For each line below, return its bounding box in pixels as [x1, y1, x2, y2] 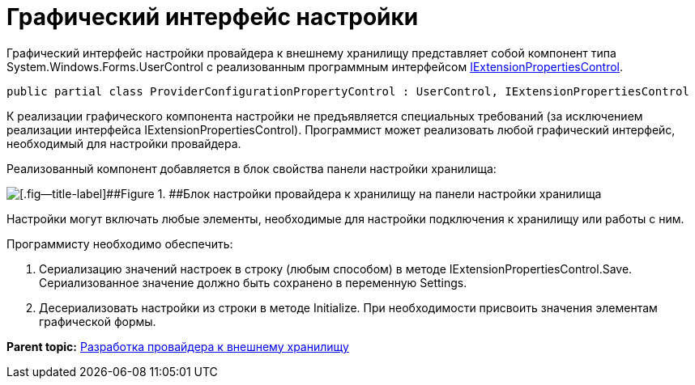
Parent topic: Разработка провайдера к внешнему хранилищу [6, 339, 349, 353]
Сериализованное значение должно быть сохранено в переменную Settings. [39, 275, 467, 290]
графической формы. [39, 314, 156, 328]
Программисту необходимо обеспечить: [6, 236, 233, 251]
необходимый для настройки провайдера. [6, 136, 241, 150]
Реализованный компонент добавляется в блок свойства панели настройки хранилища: [6, 161, 497, 176]
